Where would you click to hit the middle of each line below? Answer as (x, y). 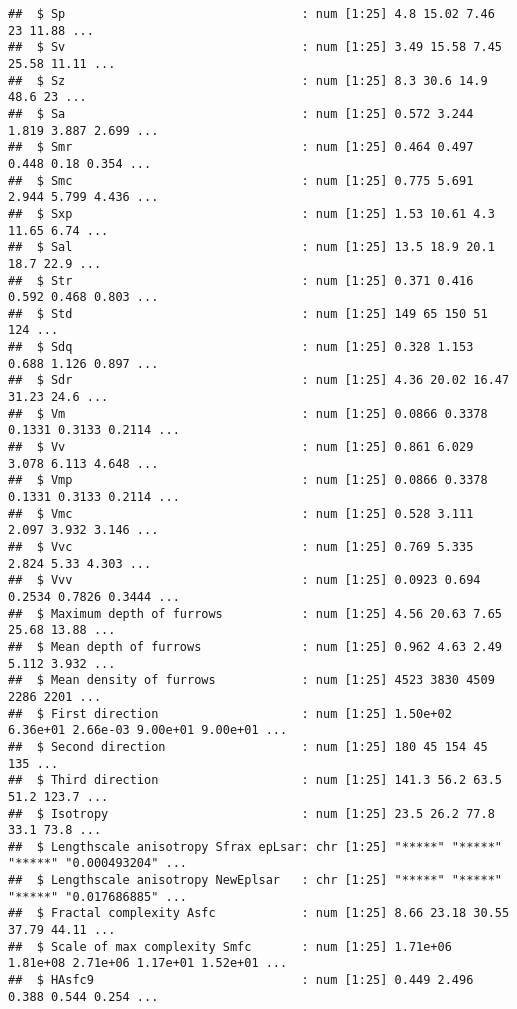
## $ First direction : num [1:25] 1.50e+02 (230, 713)
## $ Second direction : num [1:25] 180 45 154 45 (248, 746)
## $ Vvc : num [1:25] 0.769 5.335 (241, 547)
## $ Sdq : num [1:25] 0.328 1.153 (241, 347)
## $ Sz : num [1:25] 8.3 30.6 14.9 (248, 80)
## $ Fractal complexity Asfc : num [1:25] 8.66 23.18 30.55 (259, 913)
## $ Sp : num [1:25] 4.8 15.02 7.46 (251, 14)
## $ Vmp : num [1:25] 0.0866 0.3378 (248, 480)
